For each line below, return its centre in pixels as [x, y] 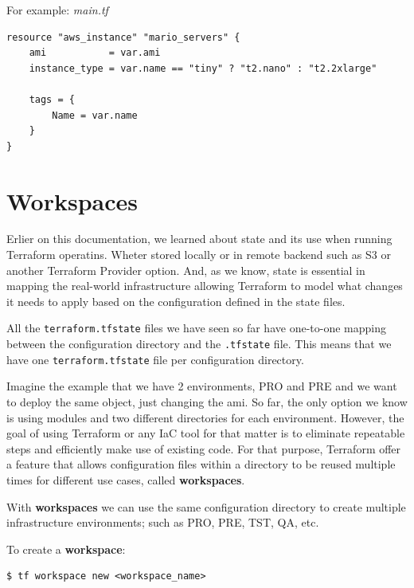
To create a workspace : [66, 549]
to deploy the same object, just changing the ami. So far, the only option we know [207, 402]
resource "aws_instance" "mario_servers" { [123, 37]
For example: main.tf [57, 10]
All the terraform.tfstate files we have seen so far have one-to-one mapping [196, 328]
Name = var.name [95, 115]
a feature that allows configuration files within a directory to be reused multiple [201, 464]
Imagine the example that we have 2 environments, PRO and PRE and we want [202, 386]
